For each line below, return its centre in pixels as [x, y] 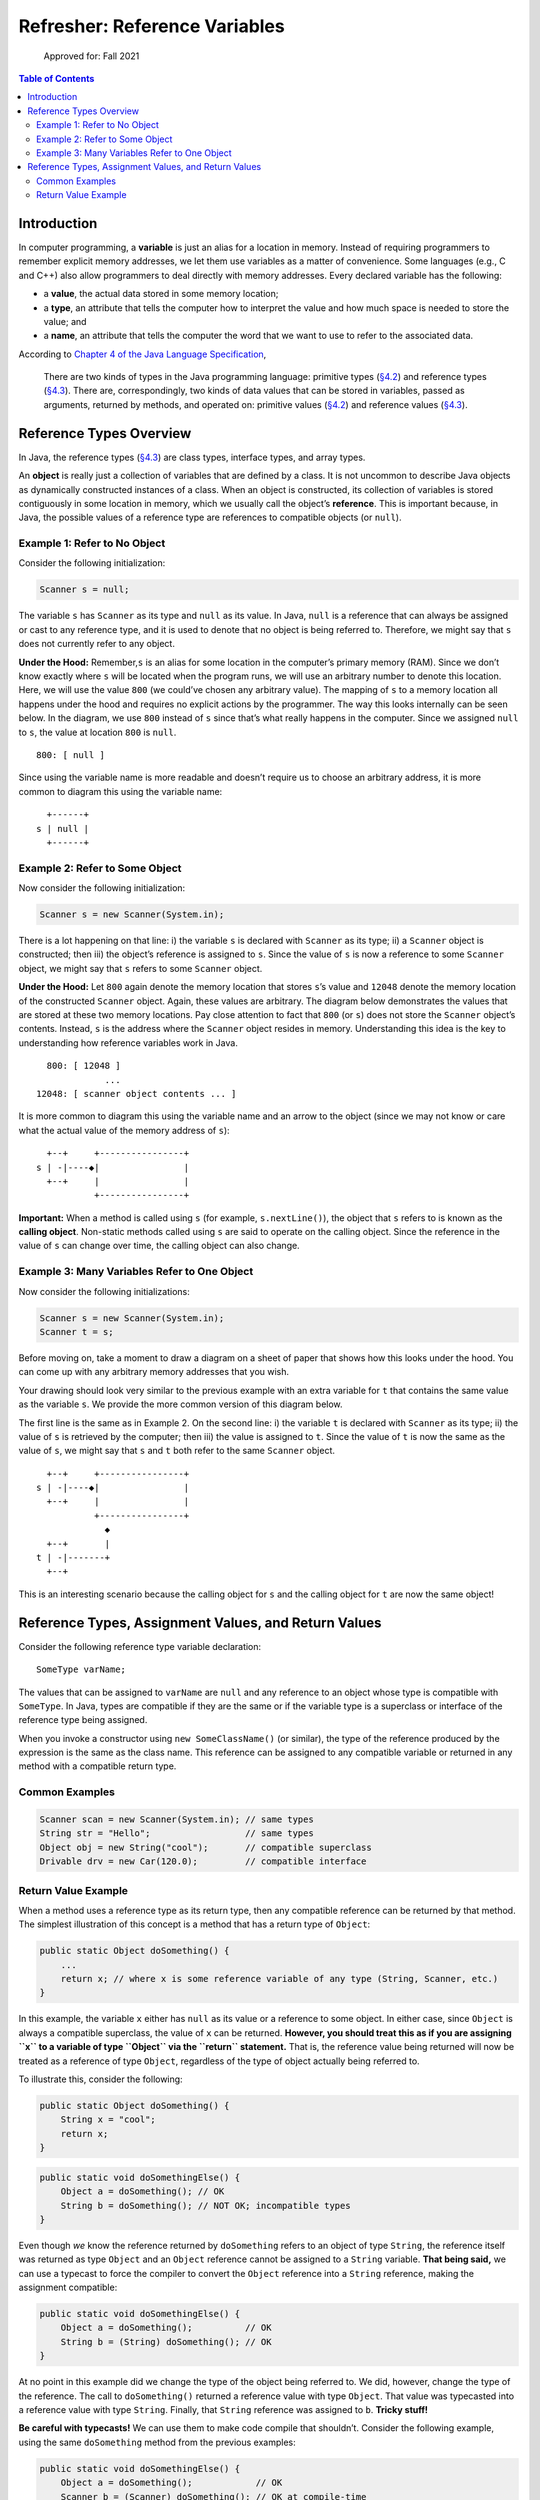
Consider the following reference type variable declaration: [140, 1646]
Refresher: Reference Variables [151, 26]
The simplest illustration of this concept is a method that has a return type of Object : [194, 1924]
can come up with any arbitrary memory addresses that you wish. [154, 1372]
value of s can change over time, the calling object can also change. [159, 1246]
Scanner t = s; [76, 1331]
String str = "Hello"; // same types [176, 1833]
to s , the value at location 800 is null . [97, 732]
